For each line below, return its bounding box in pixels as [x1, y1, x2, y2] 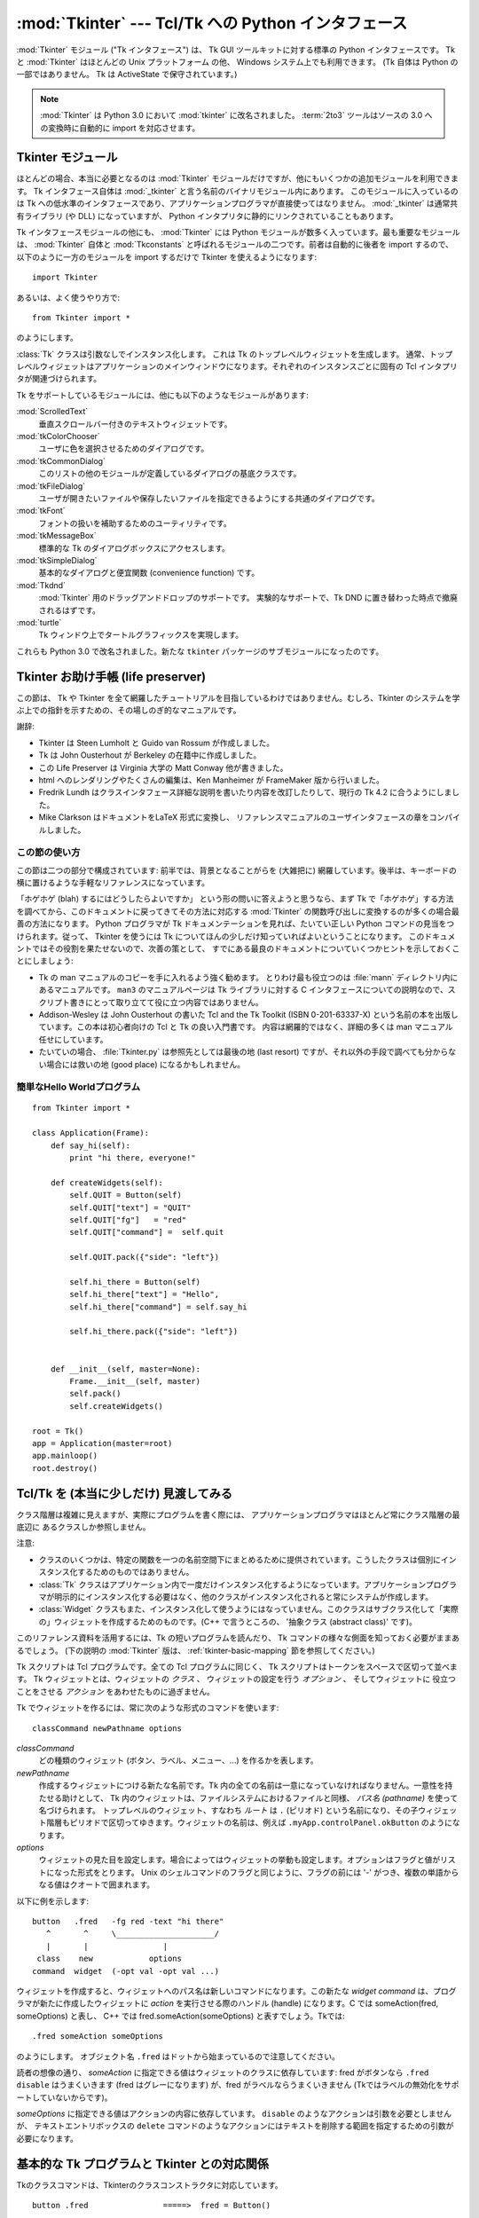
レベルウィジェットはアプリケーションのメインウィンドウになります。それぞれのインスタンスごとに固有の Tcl [16, 361, 417, 372]
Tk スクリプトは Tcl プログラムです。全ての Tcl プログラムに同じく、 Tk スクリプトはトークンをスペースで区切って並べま [16, 1661, 459, 1671]
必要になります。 [16, 2133, 79, 2143]
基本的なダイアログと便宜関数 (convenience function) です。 [38, 568, 260, 578]
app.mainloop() [32, 1451, 98, 1461]
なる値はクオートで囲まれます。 [38, 1879, 155, 1890]
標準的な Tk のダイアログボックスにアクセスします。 [38, 542, 231, 554]
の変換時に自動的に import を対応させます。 [40, 122, 200, 133]
